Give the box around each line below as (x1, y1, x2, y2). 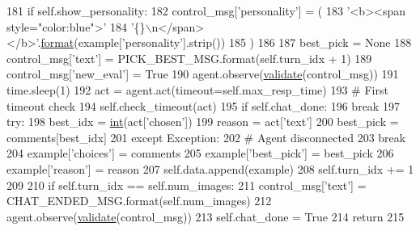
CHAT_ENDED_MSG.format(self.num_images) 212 (6, 192, 272, 209)
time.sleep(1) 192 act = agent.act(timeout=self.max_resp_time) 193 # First (6, 81, 388, 98)
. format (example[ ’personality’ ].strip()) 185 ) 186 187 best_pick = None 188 (37, 34, 412, 51)
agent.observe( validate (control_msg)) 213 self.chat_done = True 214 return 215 (6, 208, 405, 225)
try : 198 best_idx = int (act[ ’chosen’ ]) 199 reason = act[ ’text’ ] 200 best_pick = (6, 113, 399, 130)
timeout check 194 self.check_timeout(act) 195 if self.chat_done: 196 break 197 (6, 97, 400, 114)
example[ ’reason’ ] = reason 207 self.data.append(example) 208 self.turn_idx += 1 (6, 160, 414, 177)
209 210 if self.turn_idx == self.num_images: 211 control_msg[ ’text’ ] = (6, 176, 367, 193)
